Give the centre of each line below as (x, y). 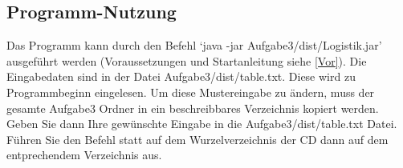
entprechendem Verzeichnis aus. (84, 155)
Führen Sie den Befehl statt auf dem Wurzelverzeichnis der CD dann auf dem (197, 139)
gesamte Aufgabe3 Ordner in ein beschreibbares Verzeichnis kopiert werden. (193, 108)
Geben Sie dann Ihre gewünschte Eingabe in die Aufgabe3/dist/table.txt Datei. (202, 124)
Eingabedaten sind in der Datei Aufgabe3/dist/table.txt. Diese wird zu (181, 76)
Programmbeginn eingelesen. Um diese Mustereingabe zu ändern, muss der (191, 92)
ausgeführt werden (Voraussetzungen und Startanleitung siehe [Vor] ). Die (187, 60)
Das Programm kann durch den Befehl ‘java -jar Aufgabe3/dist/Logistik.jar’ (194, 45)
